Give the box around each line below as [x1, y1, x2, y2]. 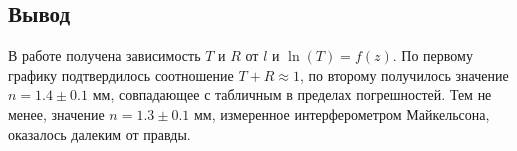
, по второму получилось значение [299, 64, 509, 85]
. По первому [392, 45, 473, 66]
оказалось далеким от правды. [8, 123, 191, 144]
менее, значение [8, 103, 105, 124]
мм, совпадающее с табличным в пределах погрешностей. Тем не [92, 84, 492, 105]
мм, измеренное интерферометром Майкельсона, [194, 103, 490, 124]
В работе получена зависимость [8, 45, 201, 66]
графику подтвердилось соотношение [8, 64, 234, 85]
